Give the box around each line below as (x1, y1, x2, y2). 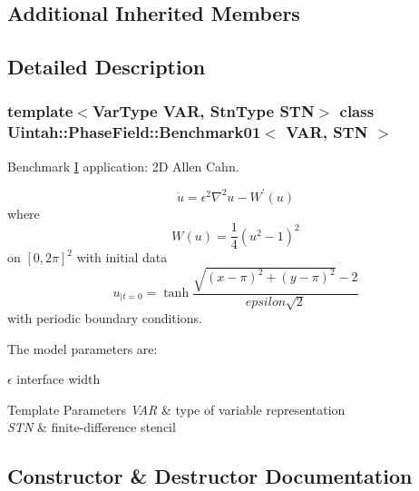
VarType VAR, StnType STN (92, 100, 315, 123)
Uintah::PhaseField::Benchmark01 (7, 121, 261, 143)
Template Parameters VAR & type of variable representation (7, 399, 346, 418)
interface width (16, 369, 101, 388)
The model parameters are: (7, 339, 158, 358)
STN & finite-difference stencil (7, 417, 176, 437)
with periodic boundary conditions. (7, 309, 202, 328)
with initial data (76, 248, 168, 267)
